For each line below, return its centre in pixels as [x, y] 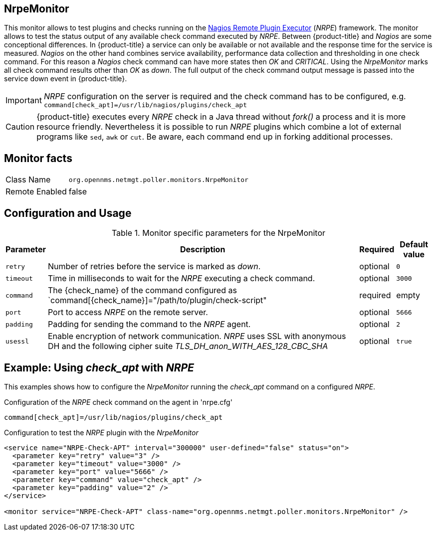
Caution [20, 127]
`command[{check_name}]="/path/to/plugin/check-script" [157, 300]
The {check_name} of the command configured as [142, 290]
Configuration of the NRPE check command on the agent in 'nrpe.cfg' [118, 402]
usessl [17, 341]
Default [414, 245]
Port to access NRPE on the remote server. [128, 312]
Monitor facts [38, 158]
